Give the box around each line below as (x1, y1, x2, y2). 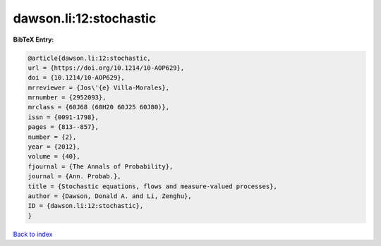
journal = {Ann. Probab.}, (28, 173, 121, 180)
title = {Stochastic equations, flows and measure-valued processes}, (28, 182, 278, 190)
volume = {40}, (28, 152, 80, 161)
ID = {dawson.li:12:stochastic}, (28, 202, 144, 210)
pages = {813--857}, (28, 123, 99, 131)
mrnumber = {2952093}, (28, 94, 107, 102)
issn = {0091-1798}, (28, 113, 99, 121)
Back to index (13, 230, 53, 238)
